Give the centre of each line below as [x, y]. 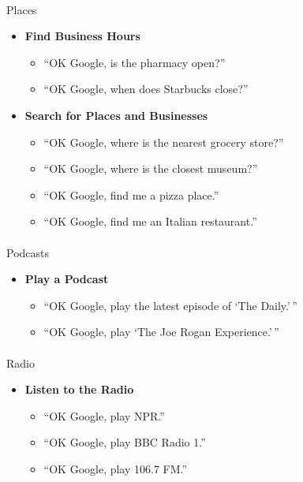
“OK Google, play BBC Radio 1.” [125, 442]
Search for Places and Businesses [116, 115]
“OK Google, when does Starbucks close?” [146, 89]
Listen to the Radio [79, 389]
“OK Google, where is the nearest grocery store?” [164, 142]
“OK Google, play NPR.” [104, 415]
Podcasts [28, 252]
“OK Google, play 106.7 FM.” [116, 468]
